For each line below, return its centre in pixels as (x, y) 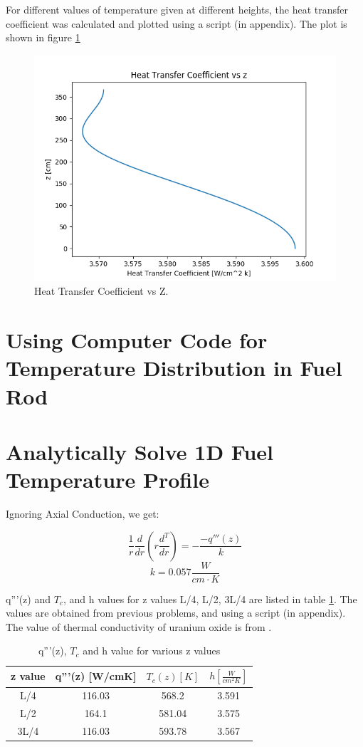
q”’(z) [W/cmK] (96, 676)
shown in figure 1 (43, 37)
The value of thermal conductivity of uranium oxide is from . (139, 626)
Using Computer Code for (137, 340)
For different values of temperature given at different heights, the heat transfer (177, 9)
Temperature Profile (107, 480)
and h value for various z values (152, 651)
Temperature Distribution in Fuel (174, 368)
